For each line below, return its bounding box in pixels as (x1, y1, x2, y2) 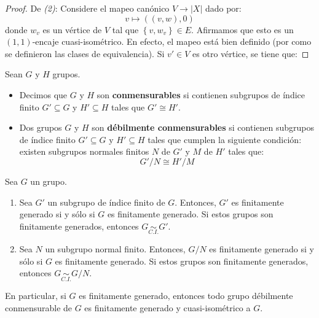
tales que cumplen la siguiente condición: (148, 133, 302, 145)
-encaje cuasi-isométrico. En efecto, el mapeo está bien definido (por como (32, 35, 312, 48)
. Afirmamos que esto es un (191, 23, 294, 36)
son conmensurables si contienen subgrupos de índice (96, 88, 305, 101)
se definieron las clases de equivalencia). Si (5, 47, 165, 60)
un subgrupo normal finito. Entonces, (45, 242, 186, 255)
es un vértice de (42, 23, 102, 36)
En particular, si (5, 289, 66, 302)
